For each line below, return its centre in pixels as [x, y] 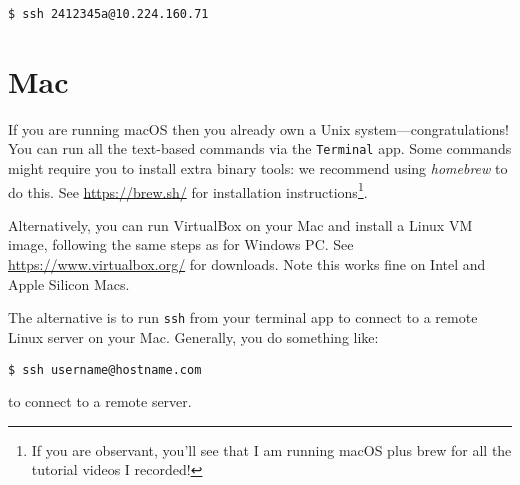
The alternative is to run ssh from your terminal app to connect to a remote [243, 317]
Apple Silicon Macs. [69, 283]
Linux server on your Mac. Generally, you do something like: [193, 336]
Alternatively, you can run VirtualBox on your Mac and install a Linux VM [240, 224]
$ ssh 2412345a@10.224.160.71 [108, 14]
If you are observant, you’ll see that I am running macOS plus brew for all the [271, 449]
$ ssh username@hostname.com [105, 369]
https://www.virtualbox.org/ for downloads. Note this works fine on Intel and [247, 264]
